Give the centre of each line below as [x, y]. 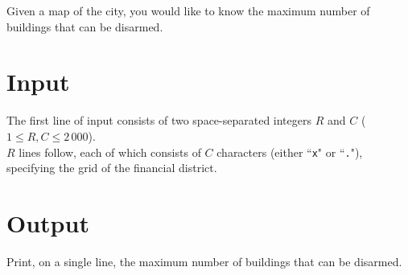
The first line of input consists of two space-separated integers [159, 120]
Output [48, 222]
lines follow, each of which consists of [110, 152]
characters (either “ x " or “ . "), [290, 152]
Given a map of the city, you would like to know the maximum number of [188, 10]
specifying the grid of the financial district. [112, 168]
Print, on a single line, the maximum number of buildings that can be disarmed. [204, 261]
